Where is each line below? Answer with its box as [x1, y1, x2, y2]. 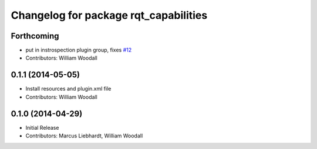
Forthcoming [11, 31, 59, 41]
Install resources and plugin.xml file [25, 85, 112, 92]
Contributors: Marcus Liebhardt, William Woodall [25, 132, 143, 140]
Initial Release [25, 124, 59, 131]
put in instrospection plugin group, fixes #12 [25, 47, 132, 54]
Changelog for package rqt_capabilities [11, 9, 208, 22]
